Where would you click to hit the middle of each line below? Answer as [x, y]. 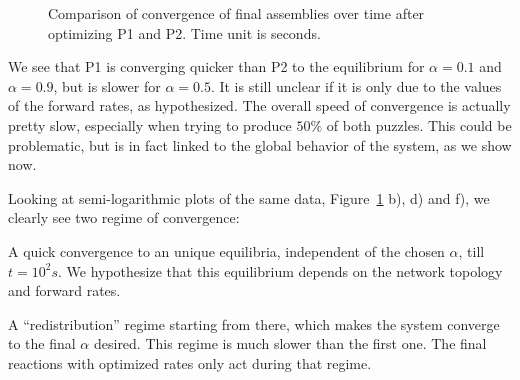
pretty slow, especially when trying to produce [150, 124]
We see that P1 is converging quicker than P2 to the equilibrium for [216, 66]
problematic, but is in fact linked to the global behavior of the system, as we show [260, 144]
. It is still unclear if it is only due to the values [356, 85]
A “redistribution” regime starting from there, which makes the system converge [254, 323]
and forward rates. [64, 290]
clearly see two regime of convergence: [124, 217]
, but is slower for [107, 85]
